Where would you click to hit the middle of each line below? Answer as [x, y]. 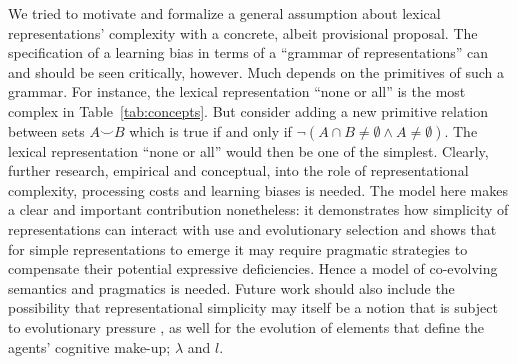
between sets [46, 130]
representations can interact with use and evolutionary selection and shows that [252, 228]
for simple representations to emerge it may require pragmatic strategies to [238, 248]
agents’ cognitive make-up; [89, 346]
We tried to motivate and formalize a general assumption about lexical [224, 13]
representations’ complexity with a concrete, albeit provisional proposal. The [243, 32]
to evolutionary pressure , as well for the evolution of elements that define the [246, 326]
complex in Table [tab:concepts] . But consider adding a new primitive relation [248, 110]
